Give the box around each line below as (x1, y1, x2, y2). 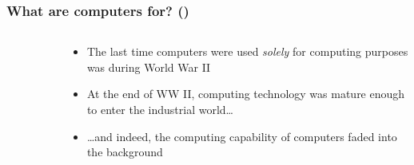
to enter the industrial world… (86, 101, 233, 117)
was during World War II (86, 58, 211, 75)
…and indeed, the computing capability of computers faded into (86, 128, 397, 144)
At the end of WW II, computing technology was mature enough (86, 85, 405, 102)
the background (86, 143, 163, 160)
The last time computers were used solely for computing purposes (86, 43, 408, 60)
